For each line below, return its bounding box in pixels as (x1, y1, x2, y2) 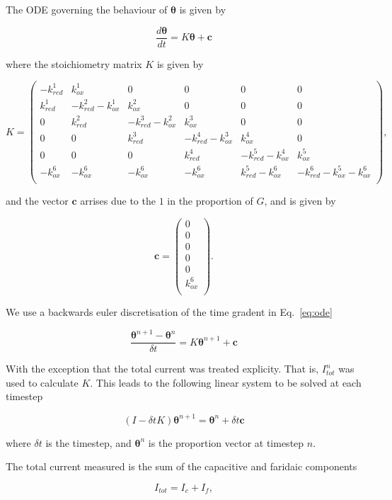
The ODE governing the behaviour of (6, 2, 168, 16)
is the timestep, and (45, 435, 132, 450)
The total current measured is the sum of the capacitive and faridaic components (6, 459, 357, 474)
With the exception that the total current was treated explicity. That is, (6, 361, 319, 376)
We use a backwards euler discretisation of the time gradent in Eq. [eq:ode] (6, 305, 333, 319)
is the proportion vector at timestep (148, 435, 304, 450)
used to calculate (6, 375, 79, 390)
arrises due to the (80, 193, 156, 208)
